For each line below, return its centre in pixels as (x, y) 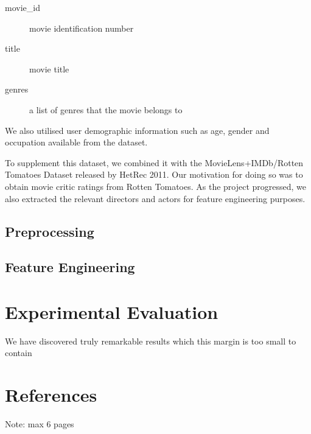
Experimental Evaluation (112, 311)
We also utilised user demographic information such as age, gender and (137, 130)
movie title (49, 68)
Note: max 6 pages (40, 424)
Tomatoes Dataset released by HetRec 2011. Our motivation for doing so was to (154, 174)
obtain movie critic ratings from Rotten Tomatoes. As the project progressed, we (156, 186)
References (51, 395)
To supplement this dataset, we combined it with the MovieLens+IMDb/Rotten (154, 162)
